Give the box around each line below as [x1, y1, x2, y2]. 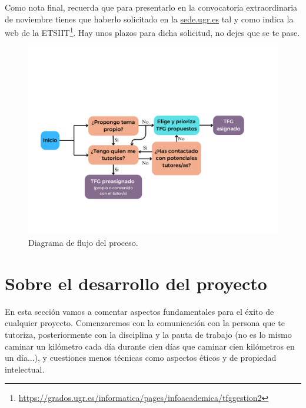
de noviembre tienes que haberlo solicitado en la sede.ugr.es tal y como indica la [5, 12, 294, 25]
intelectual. [5, 363, 45, 375]
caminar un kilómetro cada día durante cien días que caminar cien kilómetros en [5, 340, 295, 352]
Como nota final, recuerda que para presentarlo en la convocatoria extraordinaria [5, 1, 298, 13]
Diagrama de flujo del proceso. [28, 236, 138, 249]
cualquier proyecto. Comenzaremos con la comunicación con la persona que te [5, 317, 285, 329]
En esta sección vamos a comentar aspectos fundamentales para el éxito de [5, 305, 274, 317]
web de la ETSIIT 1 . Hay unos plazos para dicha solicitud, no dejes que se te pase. [5, 25, 300, 38]
